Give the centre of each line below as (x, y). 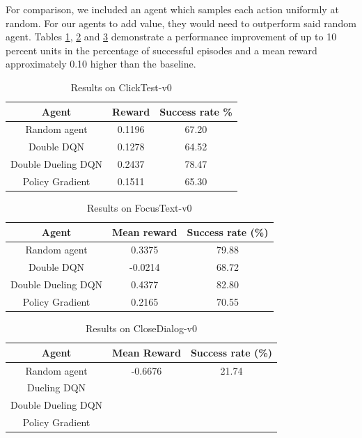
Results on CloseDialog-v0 (141, 328)
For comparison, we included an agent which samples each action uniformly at (172, 9)
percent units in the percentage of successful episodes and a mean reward (162, 50)
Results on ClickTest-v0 (121, 87)
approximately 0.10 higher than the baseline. (101, 64)
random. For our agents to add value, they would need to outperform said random (181, 23)
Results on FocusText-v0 (139, 208)
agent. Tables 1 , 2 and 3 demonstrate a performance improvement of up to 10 (171, 37)
